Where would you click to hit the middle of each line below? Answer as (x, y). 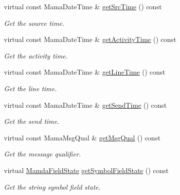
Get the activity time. (36, 55)
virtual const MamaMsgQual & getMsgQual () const (82, 137)
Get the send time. (32, 121)
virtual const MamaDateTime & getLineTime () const (85, 72)
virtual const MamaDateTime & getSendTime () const (85, 105)
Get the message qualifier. (43, 154)
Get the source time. (34, 23)
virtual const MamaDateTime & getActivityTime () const (90, 39)
